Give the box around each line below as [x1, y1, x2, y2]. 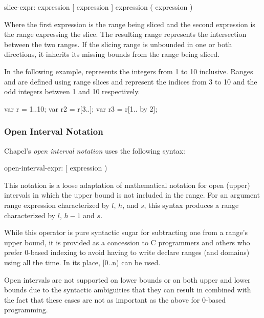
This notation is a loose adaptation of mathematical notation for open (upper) [4, 179, 250, 190]
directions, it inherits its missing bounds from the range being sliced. [4, 49, 220, 59]
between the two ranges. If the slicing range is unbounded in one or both [4, 38, 232, 49]
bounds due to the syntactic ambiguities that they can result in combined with [4, 284, 251, 295]
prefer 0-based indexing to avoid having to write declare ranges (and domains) [4, 247, 250, 258]
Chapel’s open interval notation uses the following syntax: [4, 145, 185, 156]
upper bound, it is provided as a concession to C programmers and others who [4, 237, 250, 247]
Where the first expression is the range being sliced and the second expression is [4, 18, 255, 29]
